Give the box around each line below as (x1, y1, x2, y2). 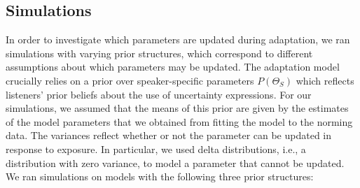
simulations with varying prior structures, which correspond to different (6, 45, 313, 60)
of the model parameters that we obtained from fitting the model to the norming (6, 114, 353, 129)
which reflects (296, 73, 354, 87)
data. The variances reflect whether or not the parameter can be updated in (6, 128, 332, 143)
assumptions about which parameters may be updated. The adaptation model (6, 59, 340, 74)
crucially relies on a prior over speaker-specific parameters (6, 73, 254, 87)
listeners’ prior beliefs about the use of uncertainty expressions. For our (6, 87, 312, 101)
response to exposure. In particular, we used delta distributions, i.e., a (6, 141, 306, 156)
